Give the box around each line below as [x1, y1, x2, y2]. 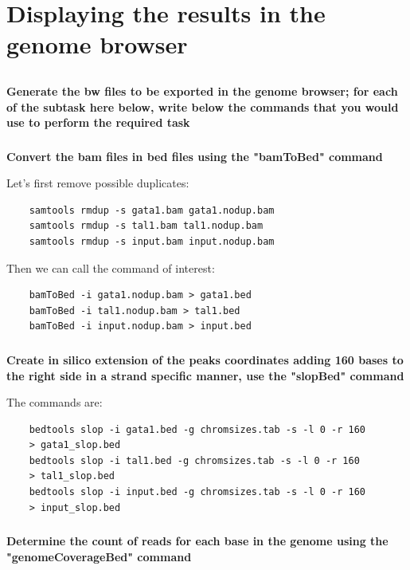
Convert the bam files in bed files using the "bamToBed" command [6, 147, 383, 164]
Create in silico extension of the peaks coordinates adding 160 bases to [6, 351, 404, 368]
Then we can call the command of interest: [6, 259, 215, 276]
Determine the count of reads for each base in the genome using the [6, 533, 389, 549]
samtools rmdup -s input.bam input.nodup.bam [29, 236, 275, 248]
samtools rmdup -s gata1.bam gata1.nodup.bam [29, 204, 275, 216]
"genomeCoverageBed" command [6, 548, 192, 564]
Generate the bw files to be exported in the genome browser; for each [6, 82, 398, 99]
